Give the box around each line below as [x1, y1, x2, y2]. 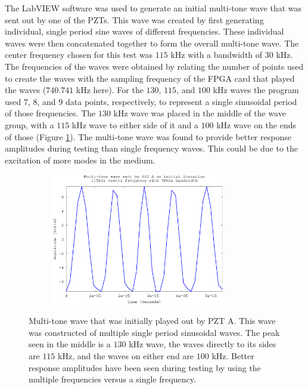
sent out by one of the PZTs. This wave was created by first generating [5, 13, 264, 26]
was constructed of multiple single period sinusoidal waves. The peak [29, 326, 280, 338]
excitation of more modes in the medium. [5, 153, 155, 166]
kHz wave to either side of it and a [71, 118, 198, 131]
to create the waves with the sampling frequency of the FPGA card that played [5, 72, 295, 84]
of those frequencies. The [5, 107, 96, 119]
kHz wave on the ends [216, 118, 297, 131]
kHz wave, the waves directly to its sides [129, 338, 276, 350]
